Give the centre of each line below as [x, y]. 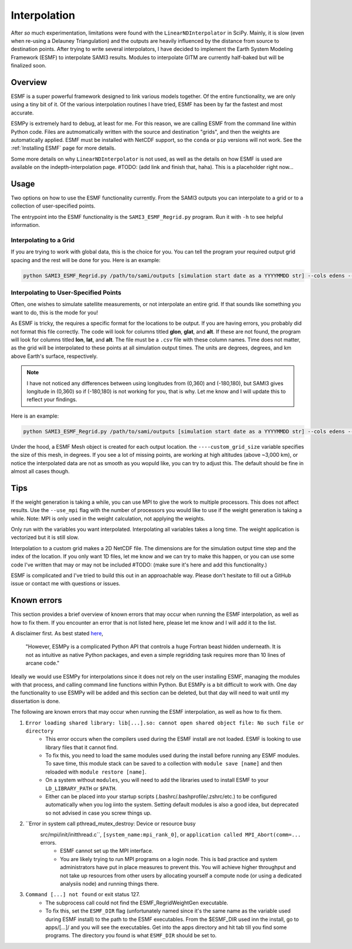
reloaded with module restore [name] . [96, 772]
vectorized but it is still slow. [45, 537]
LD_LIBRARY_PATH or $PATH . [81, 788]
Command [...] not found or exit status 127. [83, 894]
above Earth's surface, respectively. [54, 356]
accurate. [22, 113]
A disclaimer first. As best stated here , [57, 633]
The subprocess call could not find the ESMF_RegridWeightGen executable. [137, 903]
